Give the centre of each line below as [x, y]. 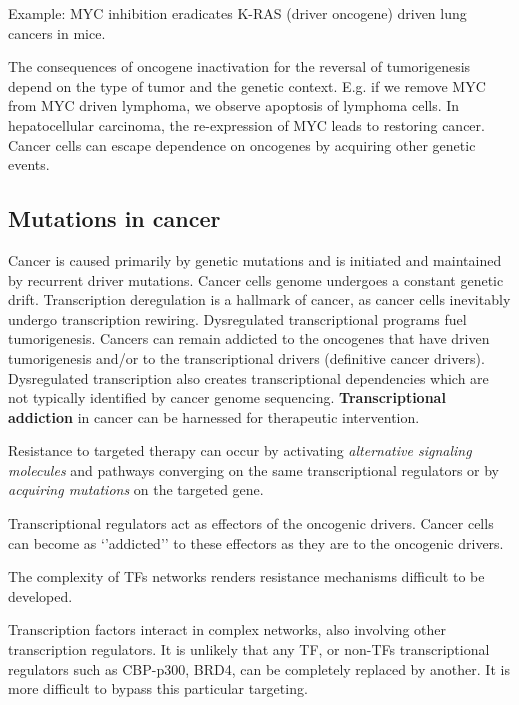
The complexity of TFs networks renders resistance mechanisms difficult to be [246, 576]
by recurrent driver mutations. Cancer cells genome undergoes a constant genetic [256, 279]
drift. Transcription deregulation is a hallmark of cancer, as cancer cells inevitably [259, 299]
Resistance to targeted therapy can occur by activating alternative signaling [240, 450]
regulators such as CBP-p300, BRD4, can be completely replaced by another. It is [259, 668]
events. [29, 164]
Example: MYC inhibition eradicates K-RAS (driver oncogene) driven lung [237, 13]
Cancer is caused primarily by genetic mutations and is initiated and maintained [255, 259]
